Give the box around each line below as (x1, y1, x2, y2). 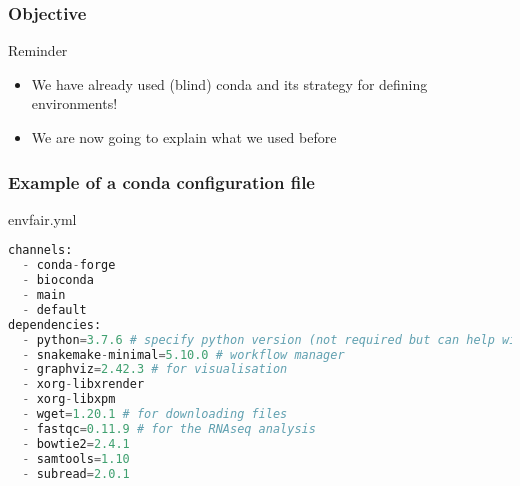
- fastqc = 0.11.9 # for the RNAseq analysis (22, 421, 316, 436)
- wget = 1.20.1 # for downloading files (22, 407, 288, 422)
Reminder (8, 40, 68, 61)
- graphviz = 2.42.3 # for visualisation (22, 362, 288, 377)
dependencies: (8, 317, 102, 332)
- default (22, 302, 87, 317)
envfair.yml (8, 208, 77, 229)
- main (22, 288, 66, 303)
